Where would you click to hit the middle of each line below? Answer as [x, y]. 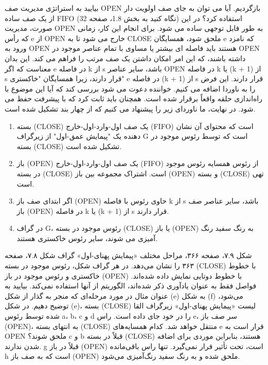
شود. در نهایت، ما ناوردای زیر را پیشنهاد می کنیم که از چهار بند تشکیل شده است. [130, 108]
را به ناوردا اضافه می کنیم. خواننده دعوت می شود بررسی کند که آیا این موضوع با [130, 88]
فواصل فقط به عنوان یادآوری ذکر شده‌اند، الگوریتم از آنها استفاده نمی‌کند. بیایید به [131, 286]
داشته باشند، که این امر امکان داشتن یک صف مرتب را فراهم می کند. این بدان [125, 58]
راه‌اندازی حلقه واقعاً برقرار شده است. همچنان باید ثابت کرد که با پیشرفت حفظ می [134, 98]
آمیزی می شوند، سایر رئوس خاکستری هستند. [87, 238]
